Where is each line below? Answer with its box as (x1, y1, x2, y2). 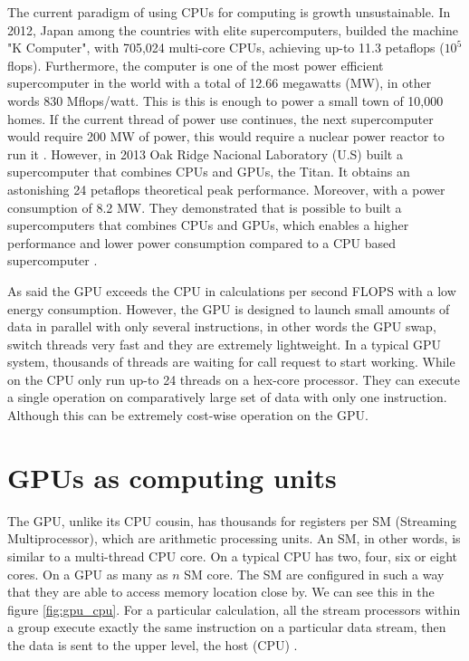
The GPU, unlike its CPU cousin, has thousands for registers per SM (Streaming (7, 511, 457, 530)
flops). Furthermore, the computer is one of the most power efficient (7, 55, 384, 74)
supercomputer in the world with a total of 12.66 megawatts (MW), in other (7, 73, 432, 92)
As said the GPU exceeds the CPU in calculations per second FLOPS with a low (7, 281, 456, 300)
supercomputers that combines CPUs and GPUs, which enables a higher (7, 216, 409, 235)
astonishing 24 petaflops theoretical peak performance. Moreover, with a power (7, 179, 445, 198)
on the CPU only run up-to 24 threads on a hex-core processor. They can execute (7, 369, 460, 388)
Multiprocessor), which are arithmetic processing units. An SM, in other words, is (7, 529, 461, 548)
